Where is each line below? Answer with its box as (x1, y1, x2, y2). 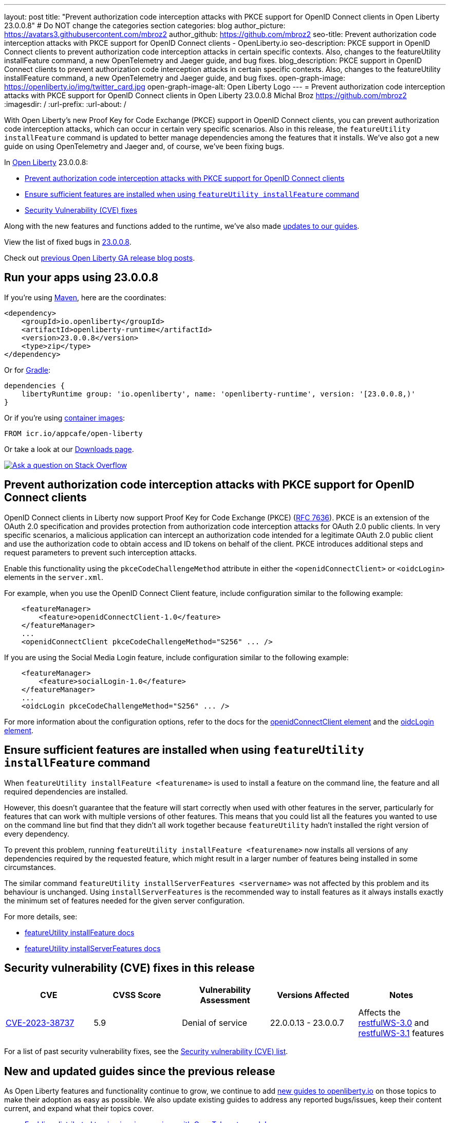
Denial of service (182, 1018, 248, 1028)
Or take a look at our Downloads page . (4, 444, 134, 454)
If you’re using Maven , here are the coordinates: (4, 293, 166, 302)
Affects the (358, 1007, 401, 1018)
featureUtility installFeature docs (25, 928, 135, 937)
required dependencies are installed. (4, 787, 128, 796)
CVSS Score (113, 990, 161, 1001)
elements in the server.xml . (4, 572, 104, 582)
